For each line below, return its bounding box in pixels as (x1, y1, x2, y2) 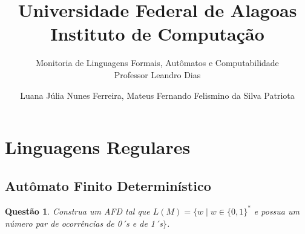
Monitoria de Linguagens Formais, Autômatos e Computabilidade (36, 56, 279, 69)
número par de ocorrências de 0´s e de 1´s (5, 216, 163, 229)
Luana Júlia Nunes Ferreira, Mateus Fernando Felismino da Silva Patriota (20, 89, 295, 101)
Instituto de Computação (50, 21, 264, 46)
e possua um (254, 204, 300, 217)
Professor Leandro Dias (114, 68, 201, 81)
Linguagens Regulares (5, 135, 191, 159)
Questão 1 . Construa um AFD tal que (5, 204, 150, 217)
